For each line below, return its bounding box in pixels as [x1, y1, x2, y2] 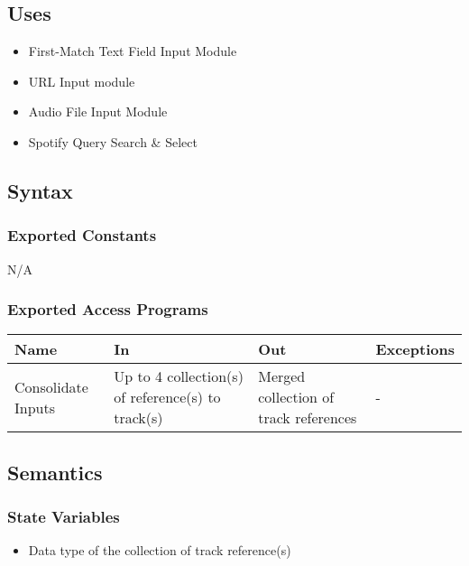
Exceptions [375, 339, 455, 360]
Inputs [14, 396, 55, 418]
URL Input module [28, 71, 135, 90]
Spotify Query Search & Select [28, 132, 198, 151]
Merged [258, 366, 306, 387]
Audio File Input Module [28, 102, 168, 121]
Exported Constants [7, 224, 157, 246]
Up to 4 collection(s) [114, 366, 244, 387]
